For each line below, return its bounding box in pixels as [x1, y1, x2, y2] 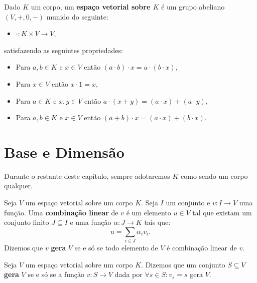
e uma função [70, 217, 111, 227]
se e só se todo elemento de [74, 242, 158, 253]
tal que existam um [192, 207, 252, 217]
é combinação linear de [167, 242, 237, 253]
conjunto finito [4, 217, 49, 227]
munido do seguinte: [46, 11, 108, 22]
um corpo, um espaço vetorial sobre [31, 2, 151, 12]
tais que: [144, 217, 171, 227]
